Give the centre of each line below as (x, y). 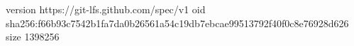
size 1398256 (33, 37)
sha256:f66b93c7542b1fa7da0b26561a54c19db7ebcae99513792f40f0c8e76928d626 (177, 23)
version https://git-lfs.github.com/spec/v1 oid (106, 9)
